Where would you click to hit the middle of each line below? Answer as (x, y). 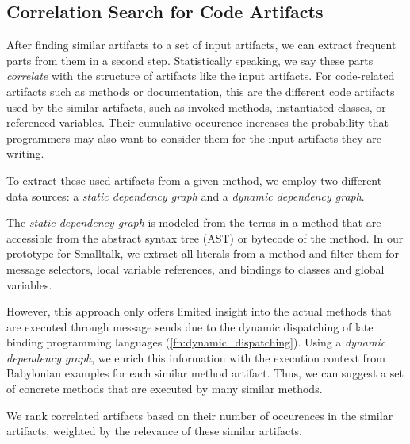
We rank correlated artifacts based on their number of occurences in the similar (200, 415)
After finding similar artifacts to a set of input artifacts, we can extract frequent (201, 45)
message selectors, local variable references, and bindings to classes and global (195, 268)
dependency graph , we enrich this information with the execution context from (196, 357)
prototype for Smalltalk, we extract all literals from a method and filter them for (203, 253)
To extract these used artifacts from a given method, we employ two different (194, 180)
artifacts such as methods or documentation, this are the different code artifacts (201, 91)
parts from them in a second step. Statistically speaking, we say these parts (190, 60)
